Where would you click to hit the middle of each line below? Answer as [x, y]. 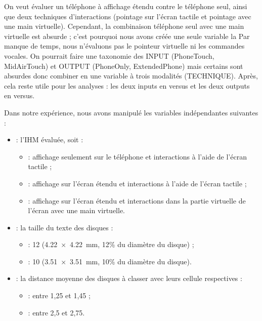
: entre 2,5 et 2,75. [56, 312]
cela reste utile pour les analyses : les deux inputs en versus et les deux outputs [127, 85]
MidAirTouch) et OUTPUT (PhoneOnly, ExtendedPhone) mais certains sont [124, 66]
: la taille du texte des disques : [64, 227]
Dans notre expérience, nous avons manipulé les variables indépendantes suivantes [131, 112]
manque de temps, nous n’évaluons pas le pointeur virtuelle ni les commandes [124, 46]
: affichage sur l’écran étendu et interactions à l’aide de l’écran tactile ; [137, 183]
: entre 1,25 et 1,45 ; [59, 295]
